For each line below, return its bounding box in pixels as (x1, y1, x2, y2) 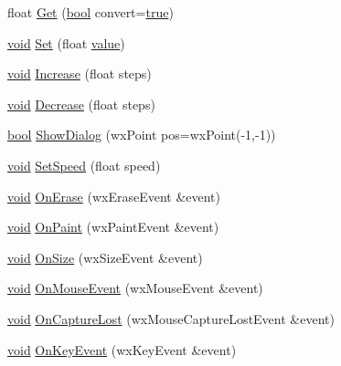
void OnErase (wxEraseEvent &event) (7, 186, 221, 205)
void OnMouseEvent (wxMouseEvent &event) (7, 278, 263, 298)
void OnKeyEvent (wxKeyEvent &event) (7, 340, 237, 359)
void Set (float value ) (7, 33, 125, 52)
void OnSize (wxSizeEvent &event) (7, 247, 203, 267)
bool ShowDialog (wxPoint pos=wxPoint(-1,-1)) (7, 125, 276, 144)
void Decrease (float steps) (7, 94, 155, 113)
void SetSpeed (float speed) (7, 155, 161, 174)
